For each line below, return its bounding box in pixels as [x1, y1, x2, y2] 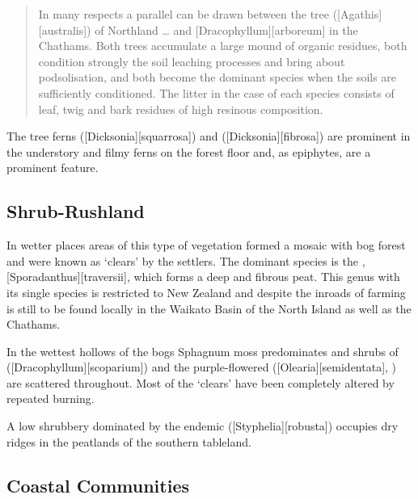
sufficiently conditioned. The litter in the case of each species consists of [38, 84, 395, 101]
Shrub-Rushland [6, 199, 145, 224]
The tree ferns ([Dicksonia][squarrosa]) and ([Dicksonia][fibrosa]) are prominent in [6, 128, 411, 145]
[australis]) [38, 21, 91, 38]
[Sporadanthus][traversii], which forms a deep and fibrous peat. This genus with [6, 268, 400, 285]
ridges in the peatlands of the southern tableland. [6, 433, 251, 450]
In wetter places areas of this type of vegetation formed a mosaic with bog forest [6, 237, 406, 254]
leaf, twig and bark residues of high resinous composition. [38, 100, 323, 117]
